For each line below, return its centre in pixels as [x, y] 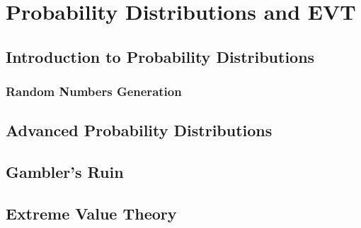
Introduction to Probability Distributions [160, 56]
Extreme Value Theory [91, 213]
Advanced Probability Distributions [139, 130]
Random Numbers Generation [94, 91]
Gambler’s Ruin [65, 172]
